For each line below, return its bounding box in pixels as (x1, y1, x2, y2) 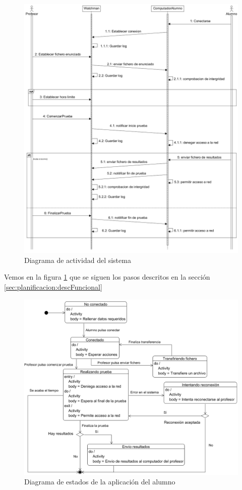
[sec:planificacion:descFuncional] (4, 282, 102, 292)
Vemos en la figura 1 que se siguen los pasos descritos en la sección (4, 272, 210, 282)
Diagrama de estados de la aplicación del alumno (24, 476, 175, 487)
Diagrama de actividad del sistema (24, 254, 131, 265)
